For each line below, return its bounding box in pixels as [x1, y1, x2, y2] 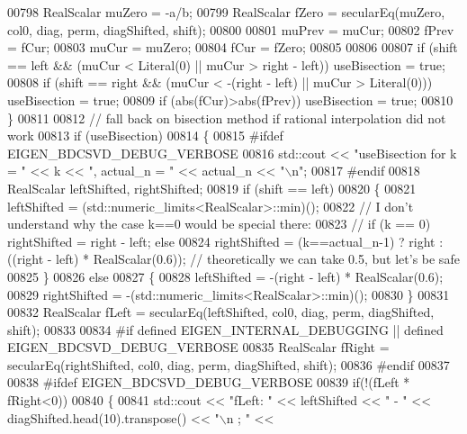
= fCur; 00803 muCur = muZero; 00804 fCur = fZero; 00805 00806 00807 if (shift [7, 38, 458, 57]
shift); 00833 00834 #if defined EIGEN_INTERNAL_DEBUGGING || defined [7, 320, 444, 339]
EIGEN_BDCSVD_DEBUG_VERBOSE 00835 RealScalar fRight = [7, 338, 390, 357]
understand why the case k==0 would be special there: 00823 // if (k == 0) [7, 214, 431, 233]
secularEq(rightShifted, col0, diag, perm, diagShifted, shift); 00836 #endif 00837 [7, 355, 450, 374]
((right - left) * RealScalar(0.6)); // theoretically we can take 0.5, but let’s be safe [7, 249, 460, 268]
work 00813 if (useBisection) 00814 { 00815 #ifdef [7, 126, 283, 145]
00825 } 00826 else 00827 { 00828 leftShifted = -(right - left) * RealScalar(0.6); [7, 267, 444, 285]
